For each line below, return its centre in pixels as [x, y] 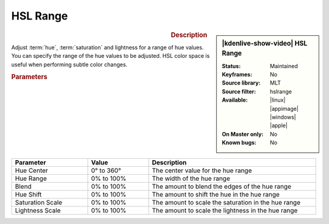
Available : [235, 100]
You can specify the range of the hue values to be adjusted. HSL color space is [111, 56]
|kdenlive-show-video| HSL [265, 43]
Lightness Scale [38, 210]
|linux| [278, 100]
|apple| [279, 125]
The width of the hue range [191, 178]
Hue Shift [28, 194]
